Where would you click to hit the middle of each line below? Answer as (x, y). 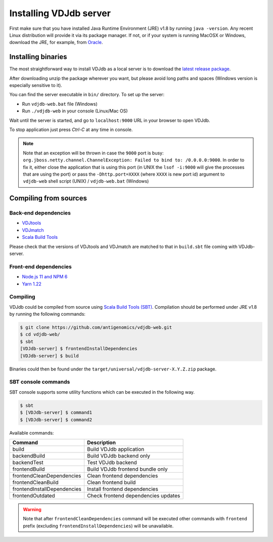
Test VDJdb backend (112, 462)
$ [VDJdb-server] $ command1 (56, 413)
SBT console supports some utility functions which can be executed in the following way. (102, 392)
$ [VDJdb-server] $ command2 (56, 420)
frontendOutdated (34, 495)
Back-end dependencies (40, 213)
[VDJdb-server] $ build (50, 356)
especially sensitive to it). (36, 86)
